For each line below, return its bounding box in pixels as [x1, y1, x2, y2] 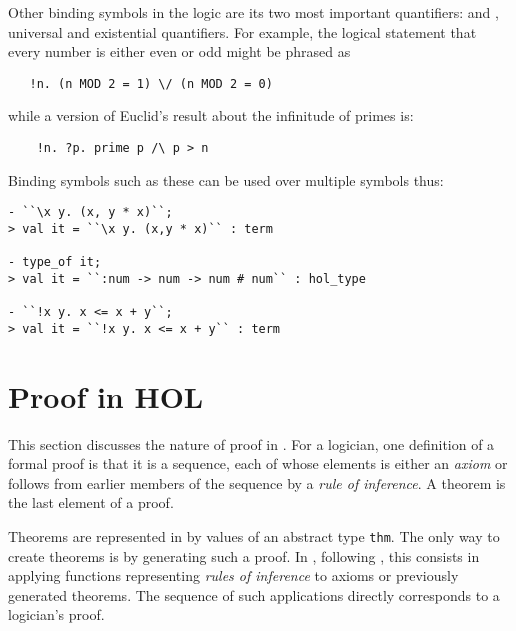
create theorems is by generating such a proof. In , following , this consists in [8, 545, 480, 566]
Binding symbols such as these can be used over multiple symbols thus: [8, 169, 444, 190]
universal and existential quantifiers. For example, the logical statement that [8, 21, 477, 42]
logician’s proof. [8, 604, 105, 625]
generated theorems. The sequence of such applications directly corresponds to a [8, 584, 500, 605]
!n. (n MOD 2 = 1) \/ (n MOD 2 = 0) [29, 76, 273, 91]
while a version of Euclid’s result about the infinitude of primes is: [8, 105, 414, 126]
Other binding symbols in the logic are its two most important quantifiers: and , [8, 2, 499, 22]
